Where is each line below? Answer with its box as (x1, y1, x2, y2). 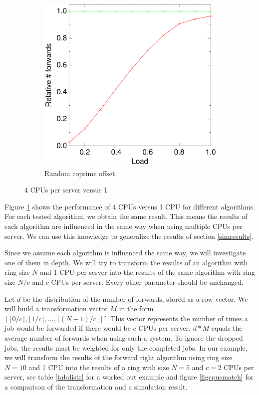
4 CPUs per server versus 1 (24, 185, 108, 195)
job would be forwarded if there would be (4, 323, 131, 333)
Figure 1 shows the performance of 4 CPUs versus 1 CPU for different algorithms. (4, 201, 256, 211)
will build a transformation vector (4, 303, 108, 314)
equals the (211, 323, 243, 333)
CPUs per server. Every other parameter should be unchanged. (51, 277, 244, 287)
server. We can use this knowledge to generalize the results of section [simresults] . (4, 230, 254, 241)
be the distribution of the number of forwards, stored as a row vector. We (23, 293, 248, 304)
